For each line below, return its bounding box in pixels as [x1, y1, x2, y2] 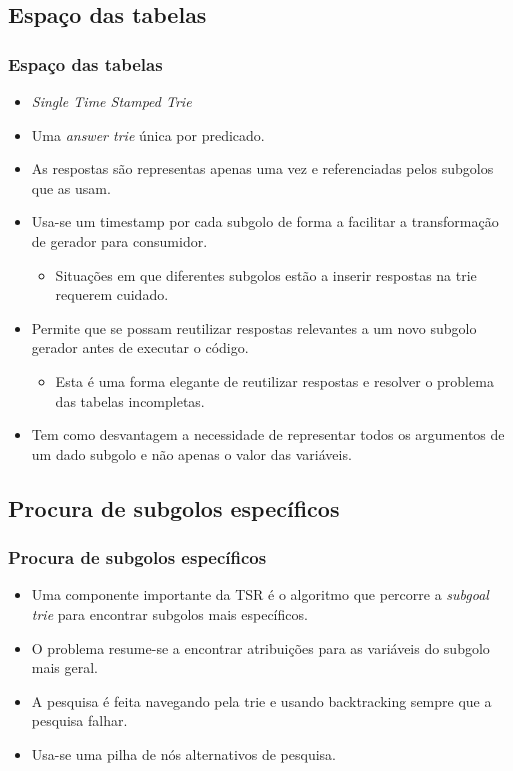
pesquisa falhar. [31, 710, 128, 731]
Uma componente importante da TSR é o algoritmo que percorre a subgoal [31, 584, 489, 605]
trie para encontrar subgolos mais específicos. [31, 603, 308, 624]
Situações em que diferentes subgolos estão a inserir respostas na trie [55, 264, 477, 285]
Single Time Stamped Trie [31, 91, 192, 111]
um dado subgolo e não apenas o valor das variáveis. [31, 443, 352, 464]
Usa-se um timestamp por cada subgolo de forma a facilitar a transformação [31, 211, 499, 232]
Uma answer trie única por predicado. [31, 124, 265, 145]
